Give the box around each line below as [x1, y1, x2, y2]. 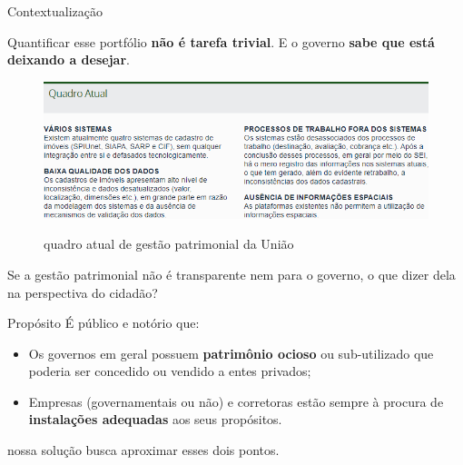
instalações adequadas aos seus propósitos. [28, 410, 282, 429]
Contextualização [7, 2, 103, 20]
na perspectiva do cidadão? [7, 282, 158, 302]
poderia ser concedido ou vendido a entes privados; [28, 361, 311, 381]
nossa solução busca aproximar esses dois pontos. [7, 440, 280, 460]
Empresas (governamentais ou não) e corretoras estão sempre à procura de [28, 391, 444, 411]
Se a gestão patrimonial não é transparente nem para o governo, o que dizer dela [7, 264, 456, 283]
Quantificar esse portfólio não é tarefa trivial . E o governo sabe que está [7, 32, 435, 51]
